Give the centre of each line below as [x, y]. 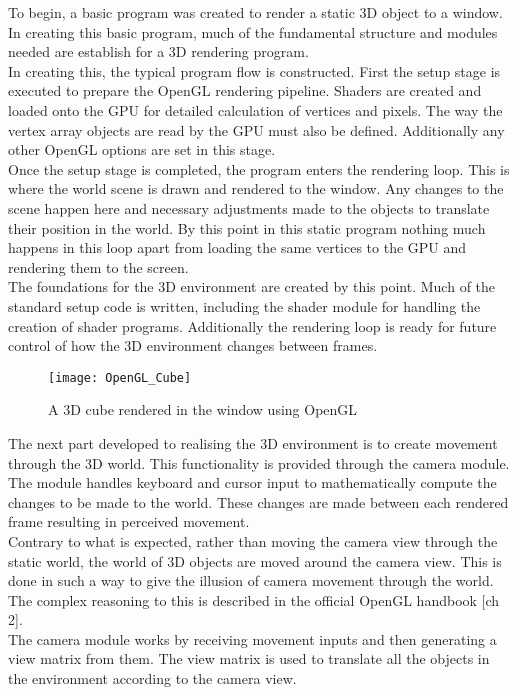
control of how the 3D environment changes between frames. [193, 345]
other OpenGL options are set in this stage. [142, 149]
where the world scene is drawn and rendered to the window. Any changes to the [256, 188]
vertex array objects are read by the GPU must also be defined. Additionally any [256, 129]
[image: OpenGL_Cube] [120, 377]
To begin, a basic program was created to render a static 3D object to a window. [255, 12]
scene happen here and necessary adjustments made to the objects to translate [249, 207]
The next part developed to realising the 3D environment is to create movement [253, 442]
